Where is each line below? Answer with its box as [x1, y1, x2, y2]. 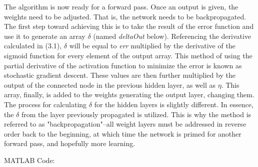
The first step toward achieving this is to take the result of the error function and [4, 21, 254, 31]
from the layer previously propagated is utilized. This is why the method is [21, 109, 251, 119]
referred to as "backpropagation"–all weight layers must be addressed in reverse [4, 119, 246, 129]
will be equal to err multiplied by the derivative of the [69, 40, 235, 51]
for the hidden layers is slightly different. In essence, [94, 99, 253, 109]
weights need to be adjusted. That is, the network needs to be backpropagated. [4, 11, 246, 21]
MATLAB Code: [4, 155, 55, 165]
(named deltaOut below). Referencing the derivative [93, 30, 251, 41]
